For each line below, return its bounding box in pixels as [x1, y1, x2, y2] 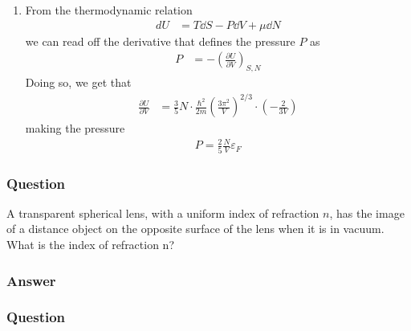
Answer [6, 270, 56, 290]
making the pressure [25, 120, 125, 137]
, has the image [329, 204, 405, 221]
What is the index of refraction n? [6, 236, 175, 253]
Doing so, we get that [25, 74, 132, 91]
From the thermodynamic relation [25, 2, 193, 18]
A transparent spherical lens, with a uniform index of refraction [6, 204, 319, 221]
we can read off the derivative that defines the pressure [25, 32, 295, 49]
